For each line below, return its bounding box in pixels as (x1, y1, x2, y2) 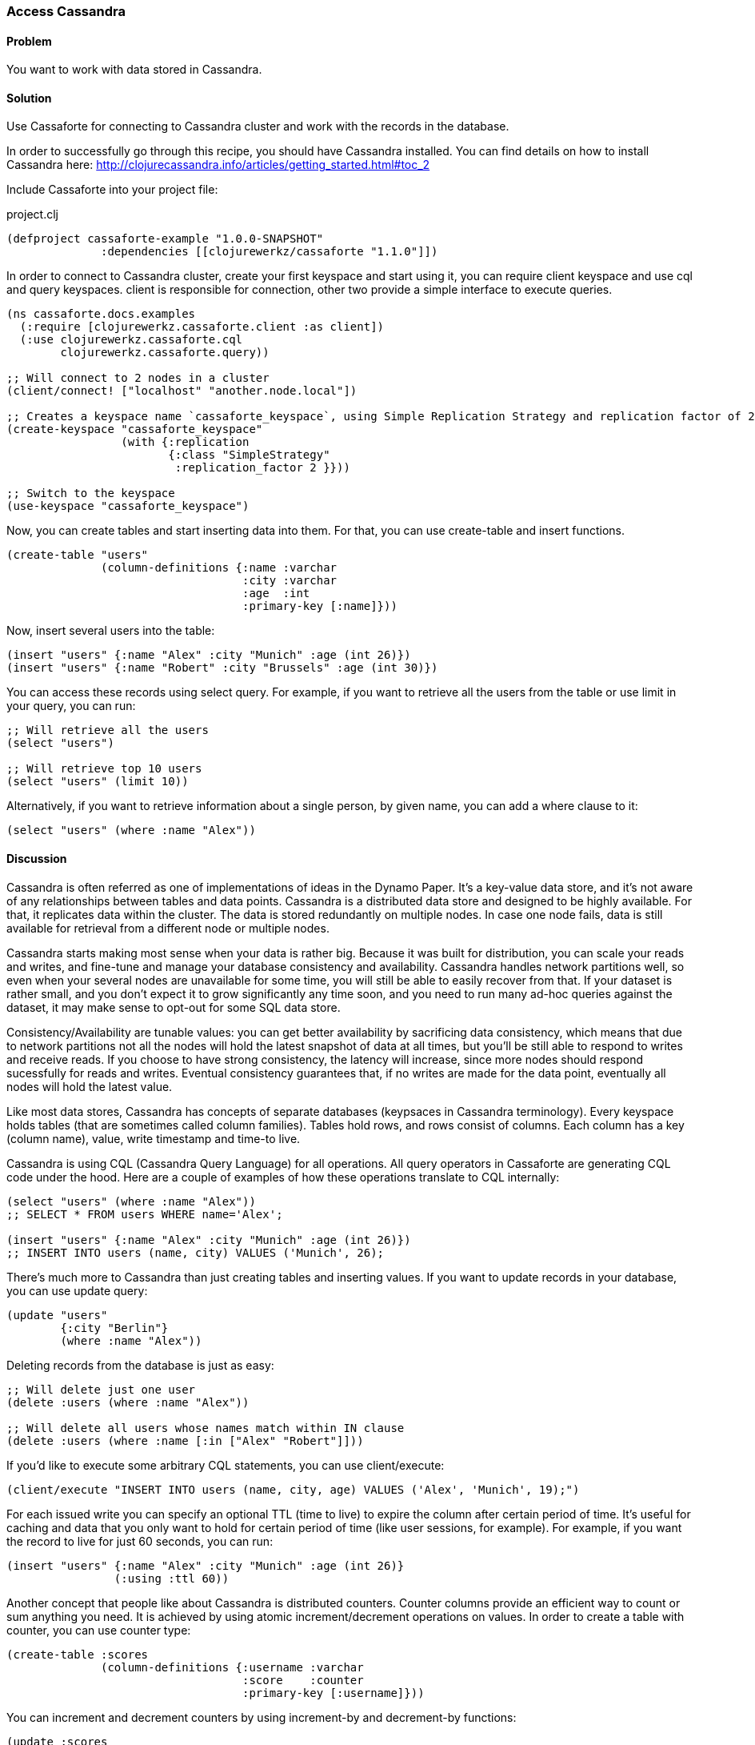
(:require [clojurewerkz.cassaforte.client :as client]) (19, 320, 385, 334)
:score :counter (242, 1673, 364, 1687)
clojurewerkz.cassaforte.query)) (60, 346, 270, 359)
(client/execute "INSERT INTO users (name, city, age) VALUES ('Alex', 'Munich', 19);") (6, 1482, 580, 1496)
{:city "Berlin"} (60, 1321, 169, 1334)
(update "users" (6, 1308, 108, 1322)
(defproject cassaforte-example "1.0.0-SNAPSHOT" (6, 232, 324, 246)
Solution (6, 90, 52, 105)
